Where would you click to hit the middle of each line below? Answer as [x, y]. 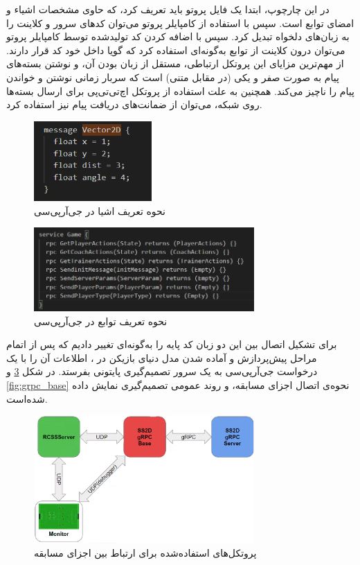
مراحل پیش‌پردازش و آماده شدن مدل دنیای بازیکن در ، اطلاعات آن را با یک [162, 357]
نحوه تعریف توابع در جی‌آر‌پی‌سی [101, 321]
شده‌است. [27, 398]
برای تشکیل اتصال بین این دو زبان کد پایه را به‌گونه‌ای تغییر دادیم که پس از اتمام [172, 344]
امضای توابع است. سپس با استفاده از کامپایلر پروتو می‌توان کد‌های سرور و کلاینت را [180, 23]
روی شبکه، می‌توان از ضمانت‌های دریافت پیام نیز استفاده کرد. [134, 104]
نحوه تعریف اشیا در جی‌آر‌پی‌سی [100, 210]
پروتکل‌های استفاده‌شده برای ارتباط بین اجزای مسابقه [145, 553]
